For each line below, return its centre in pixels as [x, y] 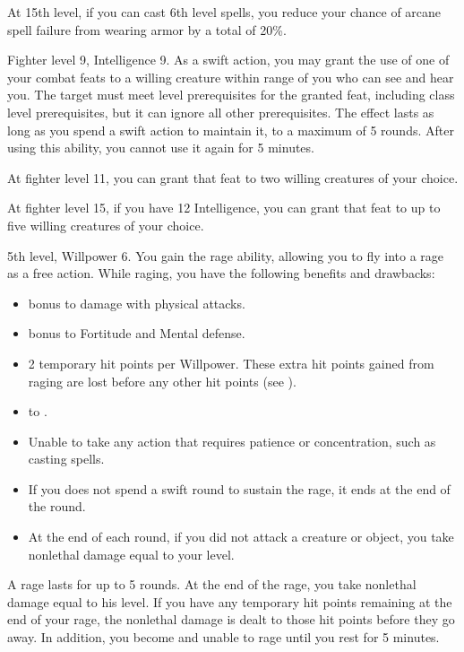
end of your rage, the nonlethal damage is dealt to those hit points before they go [231, 619]
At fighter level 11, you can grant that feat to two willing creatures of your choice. [233, 177]
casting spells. [66, 459]
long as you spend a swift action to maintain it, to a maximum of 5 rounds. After [231, 130]
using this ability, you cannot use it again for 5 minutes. [161, 148]
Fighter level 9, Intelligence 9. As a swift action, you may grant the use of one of [228, 60]
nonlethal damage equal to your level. [131, 554]
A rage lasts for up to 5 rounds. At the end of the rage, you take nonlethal [212, 584]
